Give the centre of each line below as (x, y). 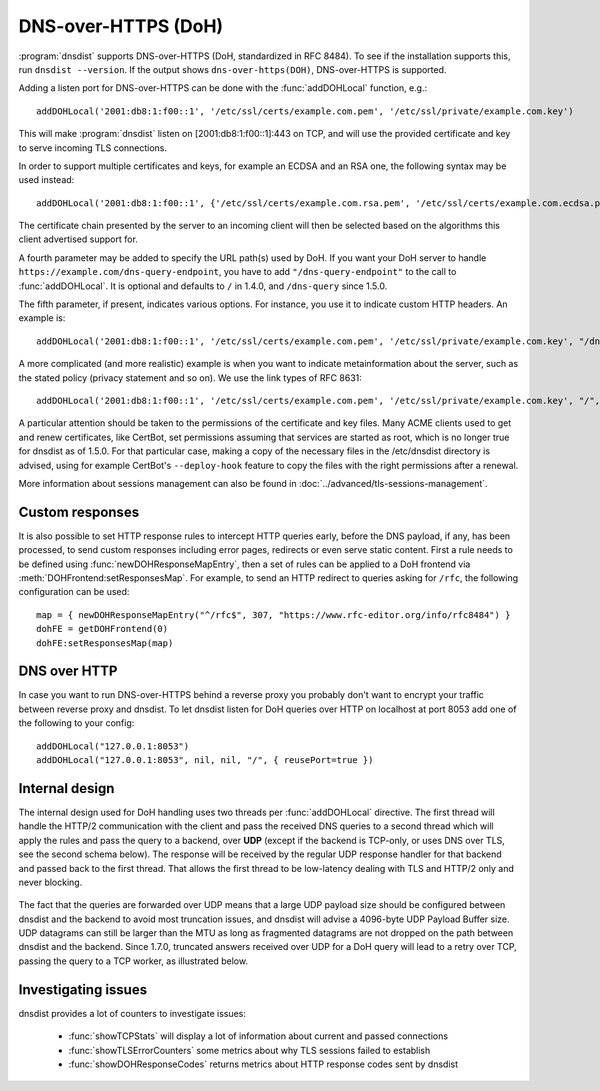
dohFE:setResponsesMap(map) (105, 643)
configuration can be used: (74, 592)
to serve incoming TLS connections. (93, 147)
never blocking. (50, 882)
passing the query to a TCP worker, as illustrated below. (133, 961)
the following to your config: (76, 723)
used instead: (46, 180)
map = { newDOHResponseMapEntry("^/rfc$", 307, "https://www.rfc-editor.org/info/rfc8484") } (273, 614)
